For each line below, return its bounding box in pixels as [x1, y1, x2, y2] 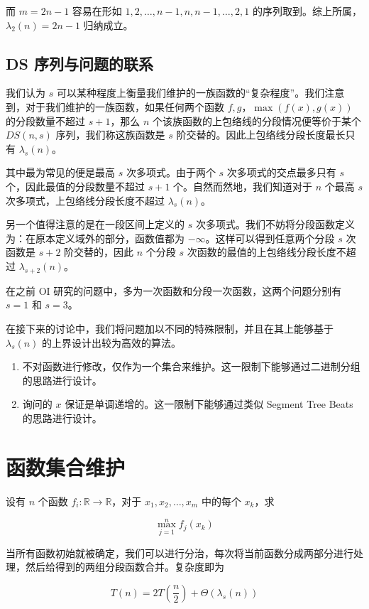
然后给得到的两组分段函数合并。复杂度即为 [25, 559, 224, 574]
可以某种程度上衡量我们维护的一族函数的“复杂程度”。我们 [56, 85, 325, 100]
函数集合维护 [6, 452, 126, 481]
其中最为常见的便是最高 [6, 165, 115, 180]
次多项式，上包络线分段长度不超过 [6, 193, 165, 208]
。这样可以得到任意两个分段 [205, 230, 335, 245]
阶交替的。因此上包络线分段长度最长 [176, 127, 346, 142]
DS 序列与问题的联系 [6, 52, 153, 74]
